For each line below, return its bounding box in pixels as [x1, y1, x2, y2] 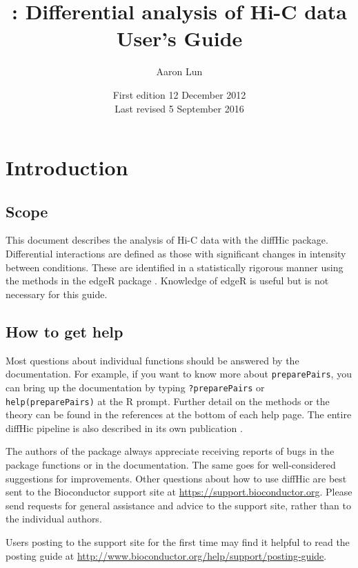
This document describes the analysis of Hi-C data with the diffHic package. [6, 233, 328, 247]
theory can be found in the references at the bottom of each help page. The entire [6, 407, 352, 422]
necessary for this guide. [6, 286, 108, 301]
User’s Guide [116, 24, 243, 52]
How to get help [6, 320, 123, 342]
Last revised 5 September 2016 [115, 101, 244, 115]
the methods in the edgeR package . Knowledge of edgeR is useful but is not [6, 273, 329, 288]
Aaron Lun [156, 64, 203, 79]
